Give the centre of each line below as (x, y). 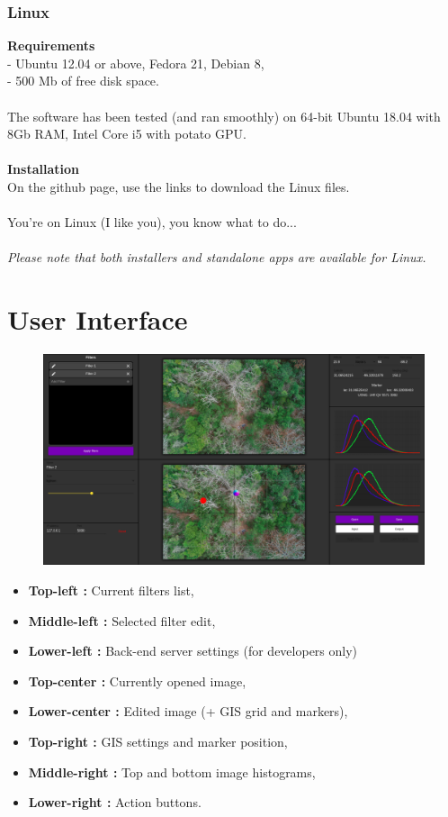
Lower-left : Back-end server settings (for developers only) (193, 651)
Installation (43, 169)
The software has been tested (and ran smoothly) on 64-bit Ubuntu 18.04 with (224, 116)
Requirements (51, 45)
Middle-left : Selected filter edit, (122, 620)
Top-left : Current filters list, (111, 590)
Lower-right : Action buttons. (115, 802)
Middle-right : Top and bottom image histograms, (172, 772)
